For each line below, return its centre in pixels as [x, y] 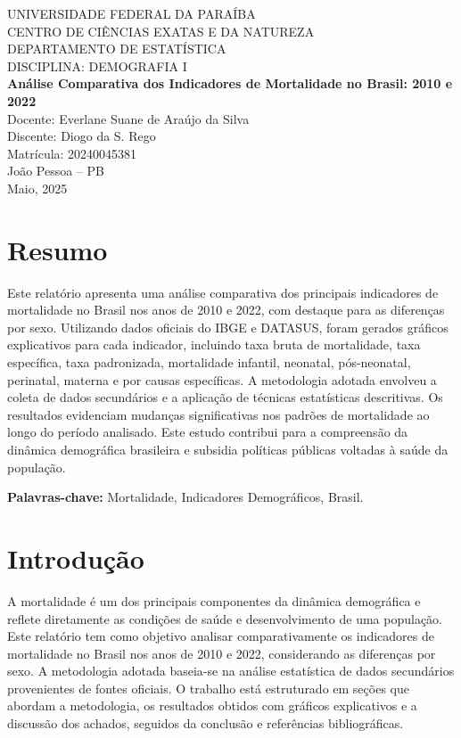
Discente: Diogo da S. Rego [82, 136]
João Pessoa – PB [56, 171]
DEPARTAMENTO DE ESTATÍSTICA [117, 49]
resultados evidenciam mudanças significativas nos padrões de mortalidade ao [218, 414]
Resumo [58, 249]
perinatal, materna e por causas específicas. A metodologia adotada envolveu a [222, 379]
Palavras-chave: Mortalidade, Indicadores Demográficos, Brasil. [185, 497]
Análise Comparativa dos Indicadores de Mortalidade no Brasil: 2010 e [230, 83]
